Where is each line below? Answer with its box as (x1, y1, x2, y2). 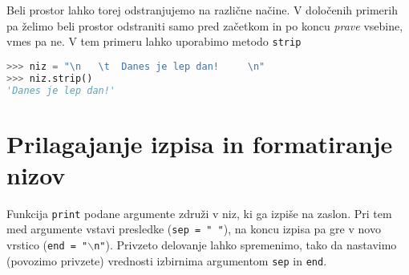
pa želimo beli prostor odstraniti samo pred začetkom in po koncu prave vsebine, (6, 17, 403, 34)
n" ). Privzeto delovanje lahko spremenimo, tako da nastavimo (94, 237, 397, 253)
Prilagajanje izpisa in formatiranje (6, 127, 393, 160)
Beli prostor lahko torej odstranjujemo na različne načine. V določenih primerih (6, 2, 398, 18)
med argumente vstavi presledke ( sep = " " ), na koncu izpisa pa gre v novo (6, 220, 381, 237)
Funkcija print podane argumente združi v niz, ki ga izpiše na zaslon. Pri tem (6, 204, 392, 221)
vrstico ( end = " (6, 237, 88, 253)
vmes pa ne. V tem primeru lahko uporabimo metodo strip (6, 33, 302, 50)
